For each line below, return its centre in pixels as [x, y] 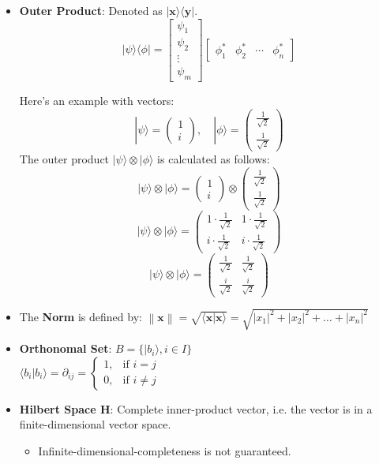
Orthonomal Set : [66, 348]
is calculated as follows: [214, 159]
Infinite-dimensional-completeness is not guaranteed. [165, 450]
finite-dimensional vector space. [95, 424]
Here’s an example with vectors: [97, 101]
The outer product [64, 159]
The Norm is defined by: [81, 316]
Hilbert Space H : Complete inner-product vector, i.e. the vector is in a [196, 408]
